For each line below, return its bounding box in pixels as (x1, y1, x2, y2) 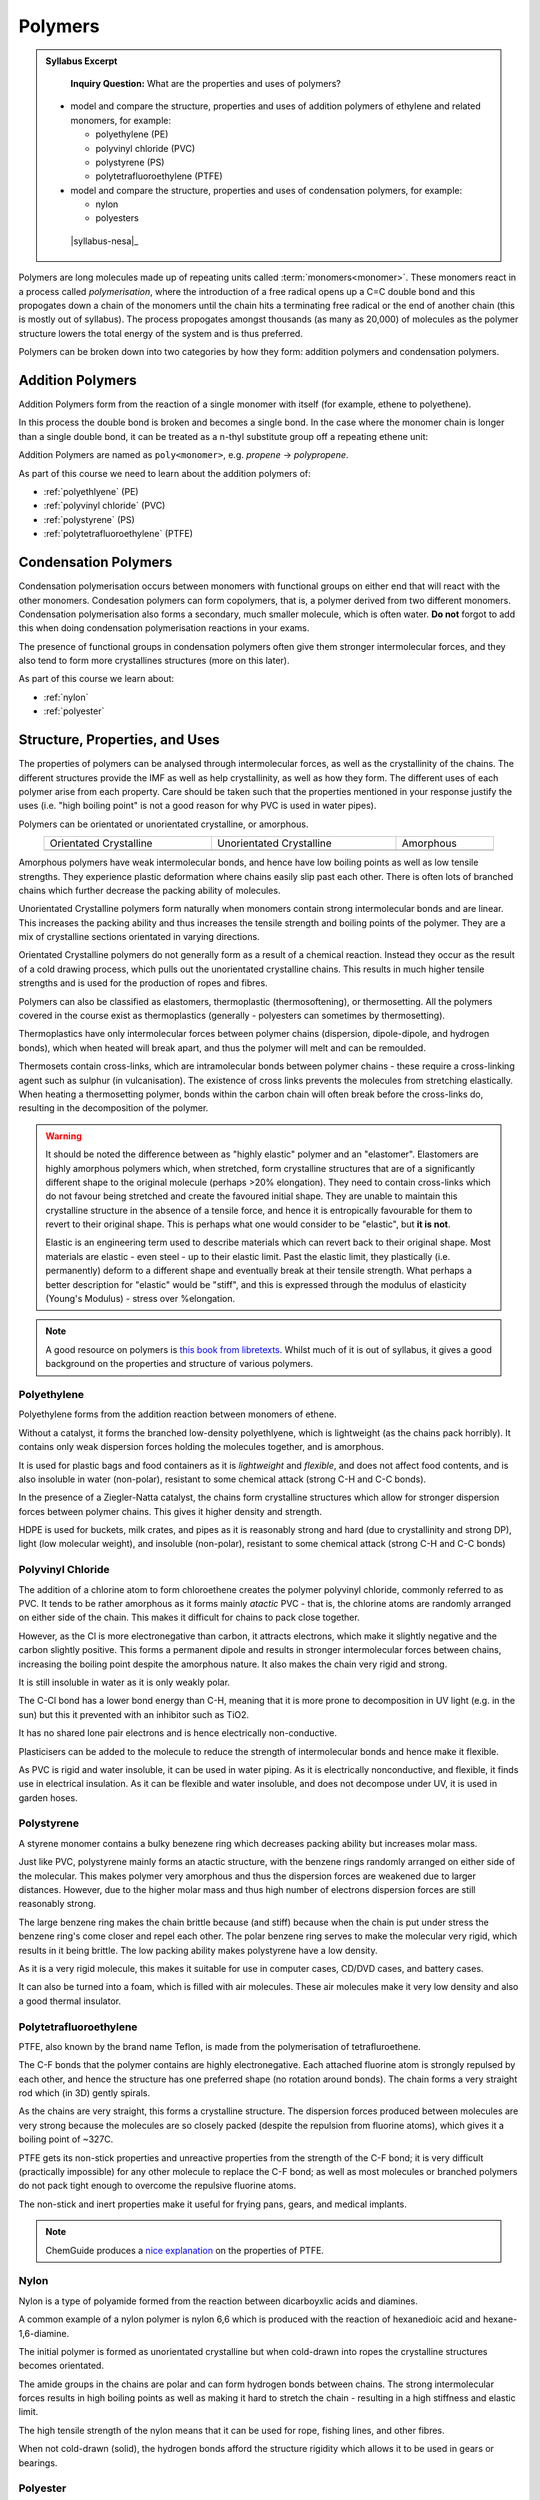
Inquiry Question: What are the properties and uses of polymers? (70, 77, 342, 89)
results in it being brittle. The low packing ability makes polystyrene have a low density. (18, 1944, 378, 1956)
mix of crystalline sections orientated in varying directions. (18, 931, 260, 943)
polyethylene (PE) (95, 128, 169, 140)
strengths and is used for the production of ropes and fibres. (18, 977, 269, 989)
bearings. (18, 2456, 58, 2469)
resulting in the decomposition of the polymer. (18, 1102, 209, 1114)
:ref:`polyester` (43, 705, 105, 717)
